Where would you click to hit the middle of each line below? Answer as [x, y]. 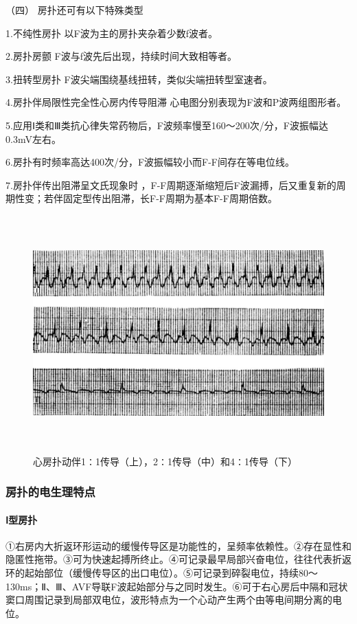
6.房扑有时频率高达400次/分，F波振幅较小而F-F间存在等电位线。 [150, 162]
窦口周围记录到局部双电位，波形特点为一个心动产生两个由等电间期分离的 [169, 600]
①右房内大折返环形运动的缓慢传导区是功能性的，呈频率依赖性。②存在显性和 [178, 545]
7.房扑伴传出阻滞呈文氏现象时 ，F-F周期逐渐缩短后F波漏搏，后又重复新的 [171, 185]
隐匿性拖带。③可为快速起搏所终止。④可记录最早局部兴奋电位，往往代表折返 [178, 559]
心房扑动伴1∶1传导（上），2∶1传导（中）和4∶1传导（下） [165, 461]
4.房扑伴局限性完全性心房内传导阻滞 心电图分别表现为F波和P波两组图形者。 [176, 102]
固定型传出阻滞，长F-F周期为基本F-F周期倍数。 [170, 198]
